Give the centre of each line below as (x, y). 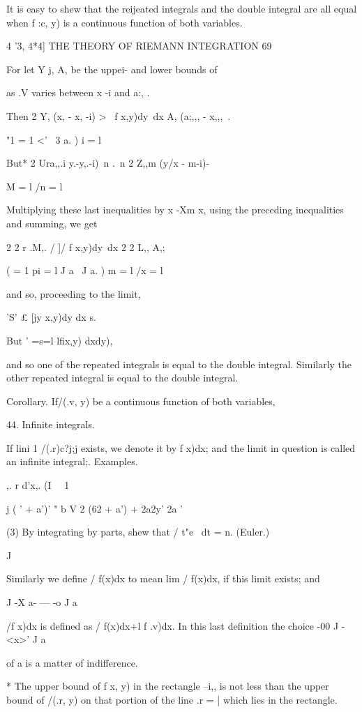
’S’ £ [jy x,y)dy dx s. (51, 317)
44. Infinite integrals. (51, 424)
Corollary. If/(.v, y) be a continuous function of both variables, (141, 401)
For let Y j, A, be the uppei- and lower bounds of (112, 69)
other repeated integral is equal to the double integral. (122, 378)
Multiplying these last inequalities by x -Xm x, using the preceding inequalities (175, 210)
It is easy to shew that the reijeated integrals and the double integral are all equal (182, 8)
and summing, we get (52, 223)
